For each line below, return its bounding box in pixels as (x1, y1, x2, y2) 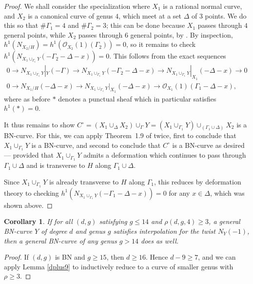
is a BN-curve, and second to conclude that (31, 140, 161, 150)
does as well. (141, 235, 179, 245)
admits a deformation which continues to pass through (83, 150, 246, 160)
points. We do (205, 10, 247, 20)
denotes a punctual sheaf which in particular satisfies (58, 93, 216, 103)
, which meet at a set (118, 10, 182, 20)
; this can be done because (106, 20, 185, 30)
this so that (4, 20, 39, 30)
